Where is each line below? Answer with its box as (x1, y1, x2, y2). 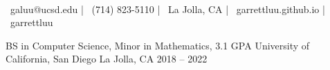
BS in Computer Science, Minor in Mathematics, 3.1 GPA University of (6, 38, 310, 52)
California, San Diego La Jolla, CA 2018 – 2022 (6, 51, 208, 66)
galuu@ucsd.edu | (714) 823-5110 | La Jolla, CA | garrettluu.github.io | (10, 1, 325, 16)
